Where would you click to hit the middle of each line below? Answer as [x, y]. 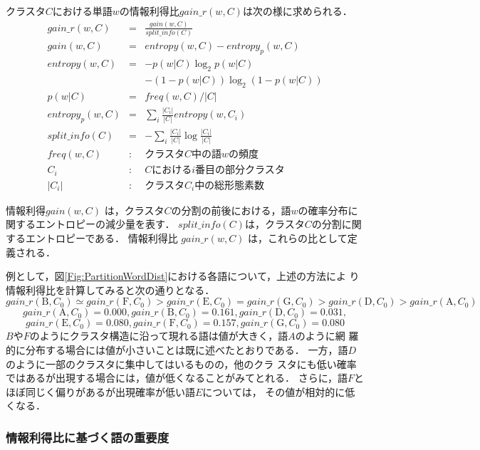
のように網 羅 [327, 336]
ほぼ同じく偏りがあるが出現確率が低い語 [100, 391]
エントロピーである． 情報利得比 [101, 237]
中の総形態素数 [230, 185]
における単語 [82, 11]
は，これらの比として [298, 237]
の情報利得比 [149, 11]
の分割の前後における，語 [231, 210]
